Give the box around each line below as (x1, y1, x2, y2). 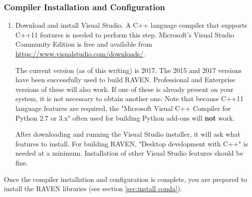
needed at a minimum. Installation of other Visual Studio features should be (15, 148, 243, 158)
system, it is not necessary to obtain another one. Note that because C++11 (15, 93, 244, 104)
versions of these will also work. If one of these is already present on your (15, 84, 234, 94)
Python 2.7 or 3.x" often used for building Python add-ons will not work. (15, 112, 235, 123)
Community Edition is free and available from (15, 39, 152, 49)
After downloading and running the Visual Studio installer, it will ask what (15, 129, 240, 139)
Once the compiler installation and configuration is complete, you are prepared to (4, 174, 247, 184)
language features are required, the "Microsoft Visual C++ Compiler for (15, 103, 231, 113)
